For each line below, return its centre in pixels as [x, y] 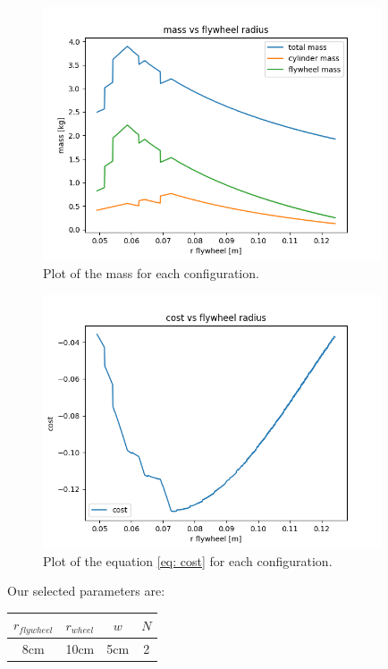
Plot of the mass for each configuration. [151, 273]
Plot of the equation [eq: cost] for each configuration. [188, 560]
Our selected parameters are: [86, 591]
